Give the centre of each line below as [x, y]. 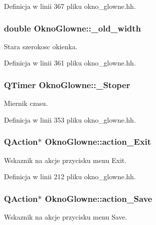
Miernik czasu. [26, 103]
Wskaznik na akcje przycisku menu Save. [66, 217]
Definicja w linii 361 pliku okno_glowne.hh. [70, 63]
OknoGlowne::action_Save [99, 198]
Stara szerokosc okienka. [41, 46]
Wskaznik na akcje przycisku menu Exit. [65, 160]
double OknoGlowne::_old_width [73, 28]
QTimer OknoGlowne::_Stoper [67, 84]
